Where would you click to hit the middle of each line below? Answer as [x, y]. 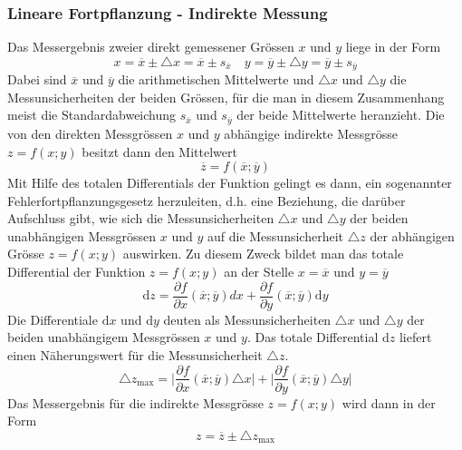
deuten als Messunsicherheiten [247, 319]
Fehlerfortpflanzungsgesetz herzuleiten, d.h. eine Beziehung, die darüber [207, 200]
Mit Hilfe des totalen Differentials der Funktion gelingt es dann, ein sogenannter [230, 183]
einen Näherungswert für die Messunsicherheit [135, 354]
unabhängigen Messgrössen [82, 235]
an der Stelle [259, 272]
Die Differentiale [53, 319]
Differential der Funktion [77, 272]
